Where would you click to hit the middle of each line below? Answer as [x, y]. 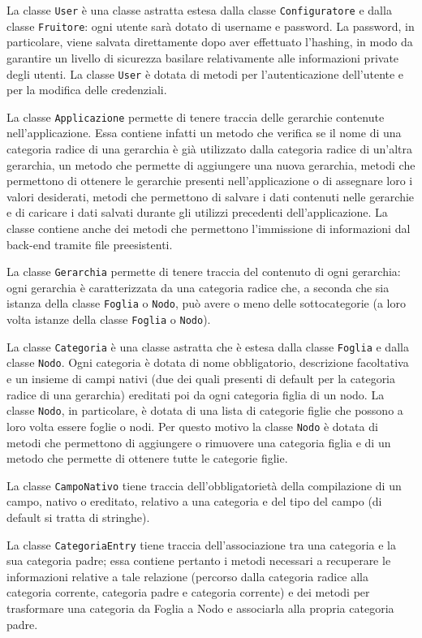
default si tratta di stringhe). [78, 517]
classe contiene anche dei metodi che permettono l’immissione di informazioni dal [209, 228]
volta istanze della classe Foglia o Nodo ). [109, 319]
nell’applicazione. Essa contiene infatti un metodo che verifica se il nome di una [204, 133]
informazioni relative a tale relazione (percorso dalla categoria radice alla [188, 576]
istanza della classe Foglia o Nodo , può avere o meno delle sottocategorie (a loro [206, 303]
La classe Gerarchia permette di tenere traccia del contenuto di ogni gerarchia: [204, 272]
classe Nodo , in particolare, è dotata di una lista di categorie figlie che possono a [205, 410]
